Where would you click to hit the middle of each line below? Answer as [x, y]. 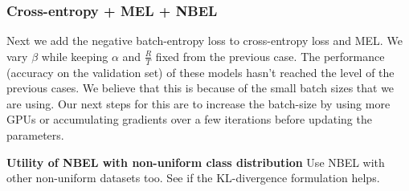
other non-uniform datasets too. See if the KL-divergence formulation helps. [193, 178]
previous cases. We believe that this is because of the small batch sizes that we [200, 88]
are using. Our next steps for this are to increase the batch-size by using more [198, 103]
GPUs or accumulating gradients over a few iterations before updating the [189, 119]
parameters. [35, 135]
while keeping [75, 56]
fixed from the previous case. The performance [270, 56]
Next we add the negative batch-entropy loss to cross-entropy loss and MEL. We [204, 41]
